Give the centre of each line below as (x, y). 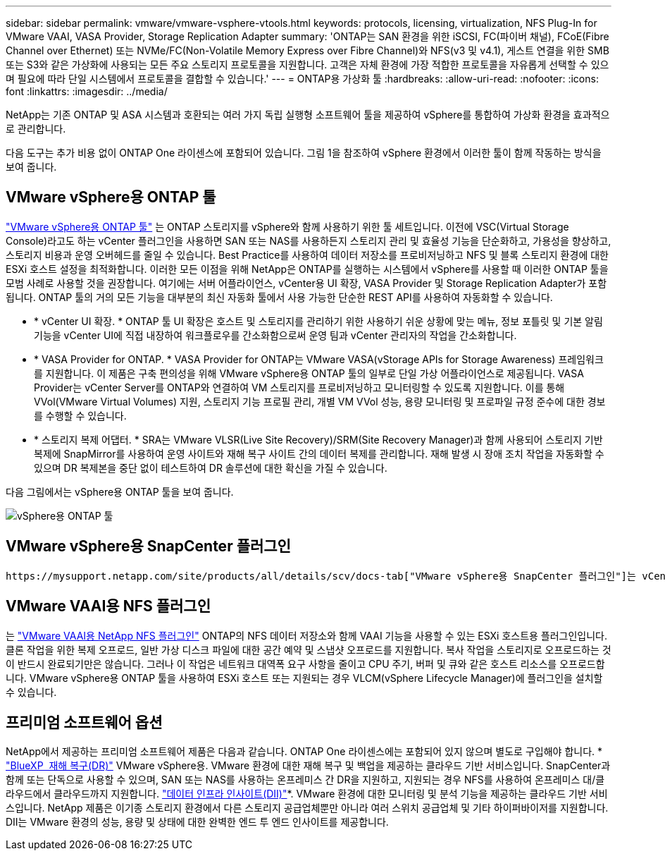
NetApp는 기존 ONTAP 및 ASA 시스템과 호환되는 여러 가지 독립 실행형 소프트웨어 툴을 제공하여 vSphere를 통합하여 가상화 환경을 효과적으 (308, 115)
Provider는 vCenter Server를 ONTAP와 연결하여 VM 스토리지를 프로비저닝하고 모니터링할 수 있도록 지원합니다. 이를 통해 (299, 387)
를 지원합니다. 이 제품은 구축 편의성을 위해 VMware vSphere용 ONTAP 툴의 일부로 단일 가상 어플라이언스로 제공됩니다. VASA (309, 373)
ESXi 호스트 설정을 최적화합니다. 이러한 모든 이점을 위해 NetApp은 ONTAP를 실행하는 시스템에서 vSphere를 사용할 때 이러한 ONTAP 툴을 (307, 269)
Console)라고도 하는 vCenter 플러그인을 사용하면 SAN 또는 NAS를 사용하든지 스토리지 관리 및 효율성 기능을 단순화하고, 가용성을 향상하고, (309, 240)
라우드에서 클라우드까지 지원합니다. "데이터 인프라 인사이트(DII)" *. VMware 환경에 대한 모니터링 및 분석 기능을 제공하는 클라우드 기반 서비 (307, 794)
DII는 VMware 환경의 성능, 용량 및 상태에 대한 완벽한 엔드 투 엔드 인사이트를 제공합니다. (197, 822)
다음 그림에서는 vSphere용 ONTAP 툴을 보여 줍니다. (120, 491)
